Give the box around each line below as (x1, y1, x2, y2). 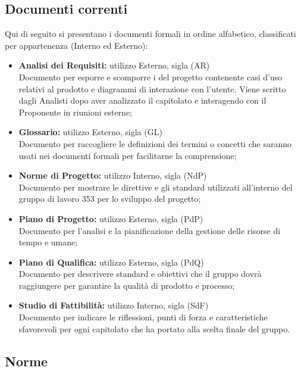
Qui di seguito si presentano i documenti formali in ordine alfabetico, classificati (5, 27, 296, 40)
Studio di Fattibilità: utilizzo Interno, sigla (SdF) (18, 299, 209, 311)
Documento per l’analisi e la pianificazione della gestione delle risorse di (18, 224, 281, 236)
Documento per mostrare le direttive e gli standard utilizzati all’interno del (18, 180, 293, 193)
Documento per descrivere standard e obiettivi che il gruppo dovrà (18, 267, 262, 280)
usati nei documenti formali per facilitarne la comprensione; (18, 149, 237, 161)
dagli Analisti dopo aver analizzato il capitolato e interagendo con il (18, 94, 266, 107)
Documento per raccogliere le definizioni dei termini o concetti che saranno (18, 137, 291, 149)
